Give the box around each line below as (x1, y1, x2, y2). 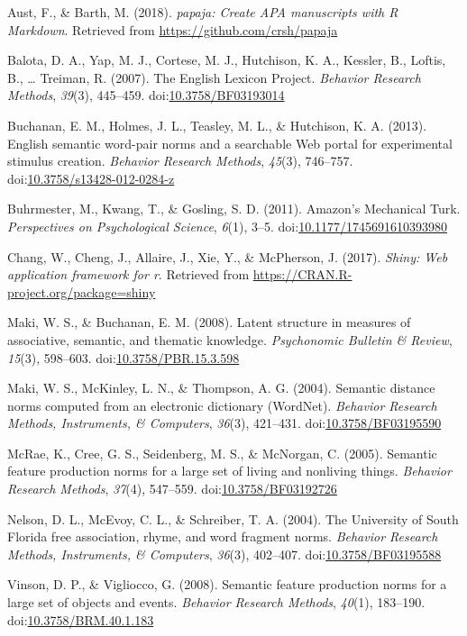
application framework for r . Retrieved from (7, 265, 250, 284)
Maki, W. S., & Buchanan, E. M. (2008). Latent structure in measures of (7, 313, 411, 332)
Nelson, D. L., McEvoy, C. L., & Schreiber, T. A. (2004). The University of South (7, 509, 459, 528)
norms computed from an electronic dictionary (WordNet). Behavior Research (7, 395, 437, 414)
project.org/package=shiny (7, 282, 156, 301)
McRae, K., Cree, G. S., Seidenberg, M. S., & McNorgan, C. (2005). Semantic (7, 443, 437, 462)
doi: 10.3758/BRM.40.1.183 (7, 610, 154, 629)
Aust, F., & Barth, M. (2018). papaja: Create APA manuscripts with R (7, 3, 398, 21)
